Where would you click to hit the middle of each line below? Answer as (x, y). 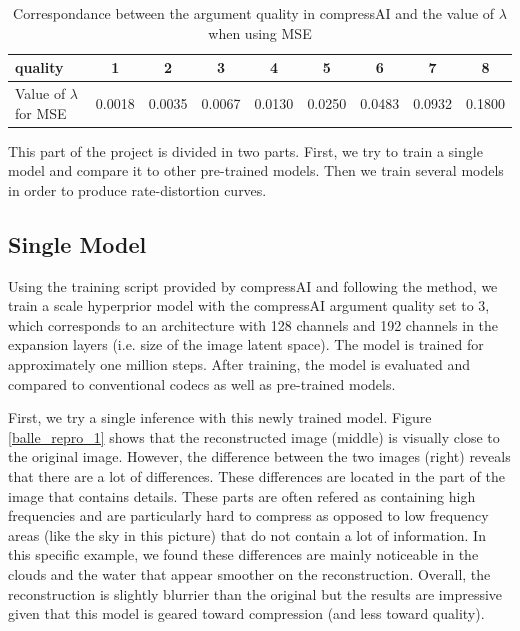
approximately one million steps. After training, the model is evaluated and (239, 364)
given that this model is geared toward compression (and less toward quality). (246, 613)
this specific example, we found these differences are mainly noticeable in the (243, 554)
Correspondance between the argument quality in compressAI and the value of (254, 13)
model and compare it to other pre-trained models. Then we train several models (256, 170)
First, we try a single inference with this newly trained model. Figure (220, 417)
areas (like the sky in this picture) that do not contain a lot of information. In (247, 534)
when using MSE (260, 32)
